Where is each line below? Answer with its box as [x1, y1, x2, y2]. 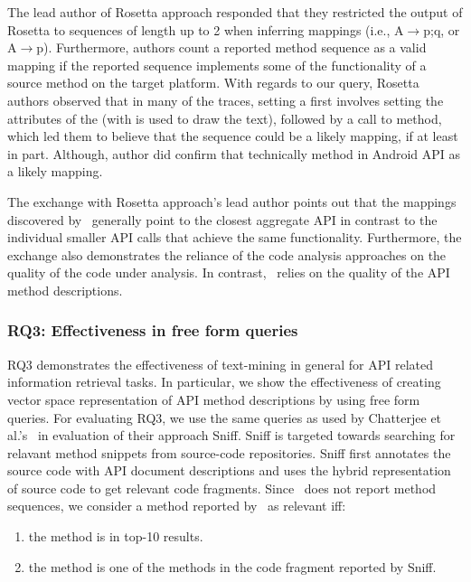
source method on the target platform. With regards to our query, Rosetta [7, 73, 419, 92]
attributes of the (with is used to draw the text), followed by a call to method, [7, 108, 442, 127]
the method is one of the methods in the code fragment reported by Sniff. [28, 557, 437, 576]
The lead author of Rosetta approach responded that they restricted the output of [7, 3, 463, 21]
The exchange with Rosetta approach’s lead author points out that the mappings [7, 192, 457, 211]
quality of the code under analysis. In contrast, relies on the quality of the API [7, 263, 450, 282]
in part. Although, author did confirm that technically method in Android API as [7, 144, 461, 163]
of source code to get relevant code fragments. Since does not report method [7, 478, 437, 497]
